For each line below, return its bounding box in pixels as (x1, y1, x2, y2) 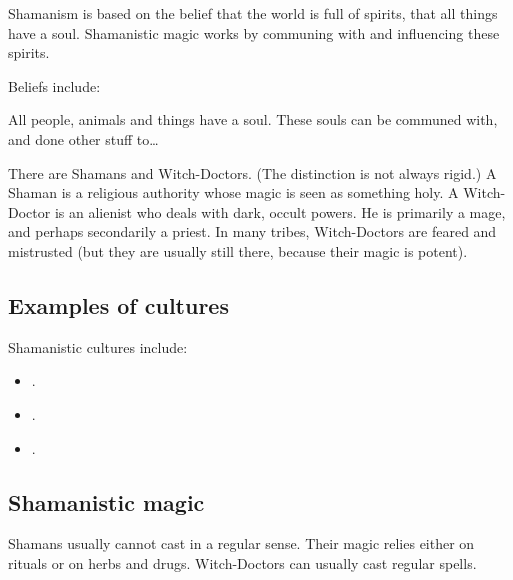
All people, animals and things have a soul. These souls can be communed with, (8, 109, 498, 130)
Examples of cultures (8, 289, 229, 320)
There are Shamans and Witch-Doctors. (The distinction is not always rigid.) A (8, 162, 497, 183)
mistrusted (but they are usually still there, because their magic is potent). (8, 240, 468, 261)
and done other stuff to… (8, 128, 159, 149)
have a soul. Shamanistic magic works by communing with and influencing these (8, 22, 500, 43)
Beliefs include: (8, 75, 101, 96)
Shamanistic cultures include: (8, 336, 188, 357)
